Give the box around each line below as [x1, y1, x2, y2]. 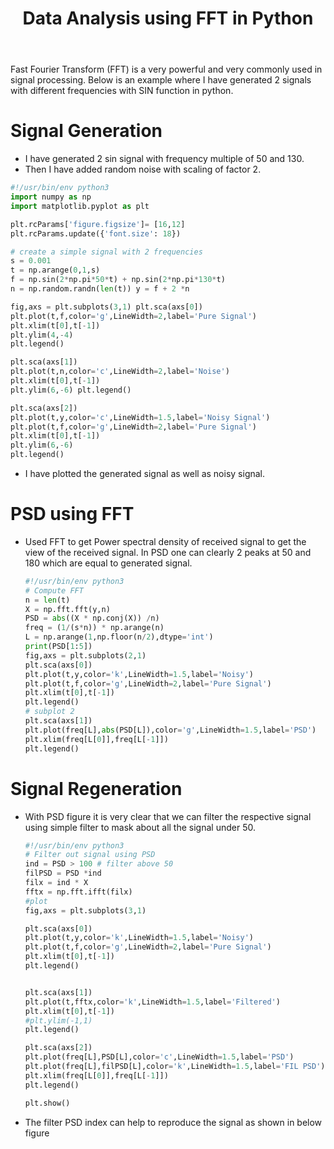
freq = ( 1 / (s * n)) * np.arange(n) [24, 623, 165, 633]
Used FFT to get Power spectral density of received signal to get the [24, 535, 307, 547]
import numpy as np [10, 192, 92, 202]
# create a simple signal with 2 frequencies [10, 247, 203, 257]
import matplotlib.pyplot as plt [10, 201, 150, 211]
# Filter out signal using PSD [24, 850, 156, 860]
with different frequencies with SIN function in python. [10, 85, 234, 97]
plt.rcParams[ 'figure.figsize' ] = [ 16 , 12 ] [10, 219, 186, 229]
